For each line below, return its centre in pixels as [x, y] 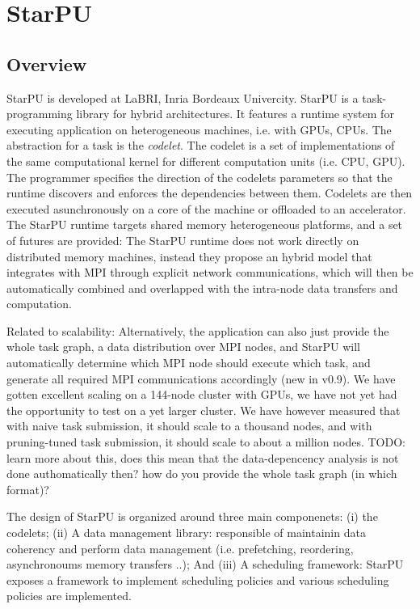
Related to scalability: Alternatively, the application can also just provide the [198, 330]
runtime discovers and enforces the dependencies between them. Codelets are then [210, 193]
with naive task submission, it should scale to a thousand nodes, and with [189, 426]
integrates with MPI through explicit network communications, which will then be [210, 272]
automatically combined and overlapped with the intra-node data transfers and [202, 288]
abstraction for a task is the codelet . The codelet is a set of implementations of [201, 145]
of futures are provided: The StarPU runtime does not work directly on [183, 240]
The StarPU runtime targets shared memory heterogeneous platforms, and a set [205, 224]
